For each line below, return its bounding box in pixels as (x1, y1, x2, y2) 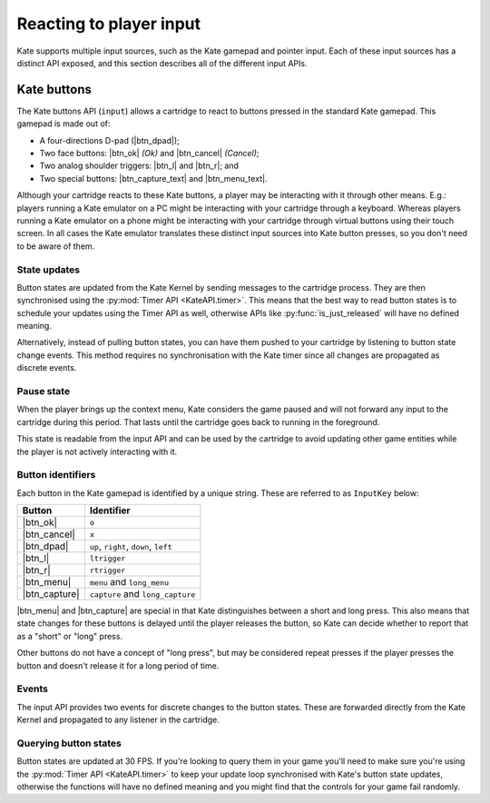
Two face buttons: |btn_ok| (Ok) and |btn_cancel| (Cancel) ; (39, 148, 260, 159)
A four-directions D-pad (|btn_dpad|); (39, 134, 181, 145)
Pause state (16, 385, 71, 397)
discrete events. (16, 362, 77, 373)
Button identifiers (16, 469, 96, 481)
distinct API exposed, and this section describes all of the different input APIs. (16, 57, 308, 68)
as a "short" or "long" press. (16, 630, 122, 641)
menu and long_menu (89, 576, 170, 589)
